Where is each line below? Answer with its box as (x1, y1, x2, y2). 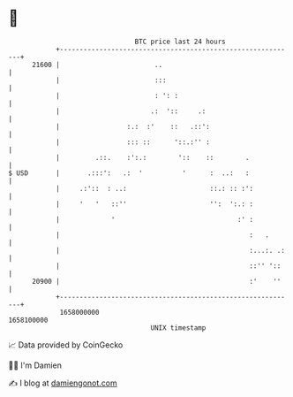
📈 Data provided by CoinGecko (8, 340, 124, 350)
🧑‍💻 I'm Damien (8, 360, 63, 370)
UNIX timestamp (150, 323, 207, 332)
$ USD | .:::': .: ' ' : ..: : (8, 168, 250, 178)
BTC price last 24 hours (134, 37, 226, 46)
